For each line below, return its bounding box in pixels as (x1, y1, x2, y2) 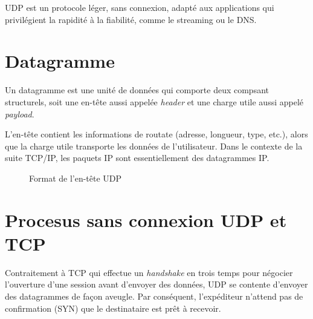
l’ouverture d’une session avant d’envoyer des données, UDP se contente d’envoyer (5, 278, 308, 291)
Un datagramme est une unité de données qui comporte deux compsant (5, 84, 269, 96)
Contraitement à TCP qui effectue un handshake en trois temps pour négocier (5, 266, 293, 278)
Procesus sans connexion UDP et (5, 207, 287, 232)
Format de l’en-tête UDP (29, 171, 122, 184)
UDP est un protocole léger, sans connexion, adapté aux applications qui (5, 1, 274, 13)
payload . (5, 107, 34, 120)
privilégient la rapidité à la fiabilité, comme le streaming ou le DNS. (5, 13, 257, 25)
